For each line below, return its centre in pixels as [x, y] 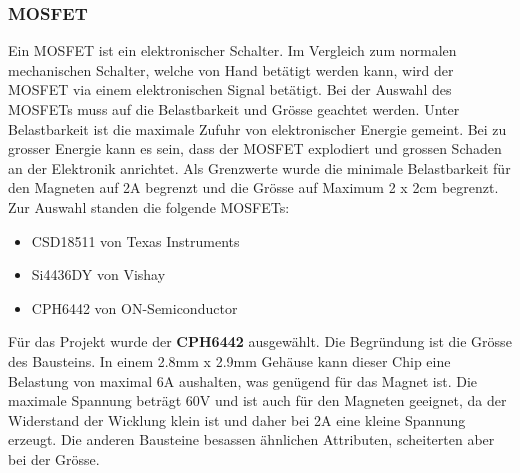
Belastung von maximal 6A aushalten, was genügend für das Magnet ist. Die [243, 380]
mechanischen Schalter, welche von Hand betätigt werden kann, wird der [231, 69]
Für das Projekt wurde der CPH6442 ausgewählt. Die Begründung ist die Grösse [260, 341]
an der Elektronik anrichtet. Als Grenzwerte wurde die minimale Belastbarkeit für [259, 167]
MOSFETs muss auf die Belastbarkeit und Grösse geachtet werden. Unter [234, 109]
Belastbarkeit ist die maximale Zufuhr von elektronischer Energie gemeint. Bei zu [257, 128]
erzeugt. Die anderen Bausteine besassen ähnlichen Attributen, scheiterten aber [251, 439]
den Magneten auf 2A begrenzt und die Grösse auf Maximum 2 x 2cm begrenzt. [253, 187]
